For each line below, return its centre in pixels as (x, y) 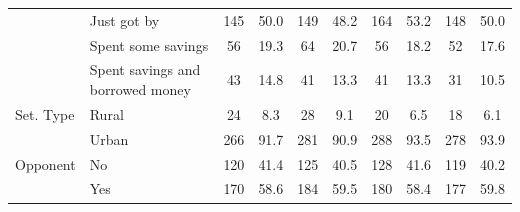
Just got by (124, 19)
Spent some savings (149, 44)
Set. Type (45, 113)
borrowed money (140, 89)
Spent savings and (145, 69)
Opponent (45, 163)
